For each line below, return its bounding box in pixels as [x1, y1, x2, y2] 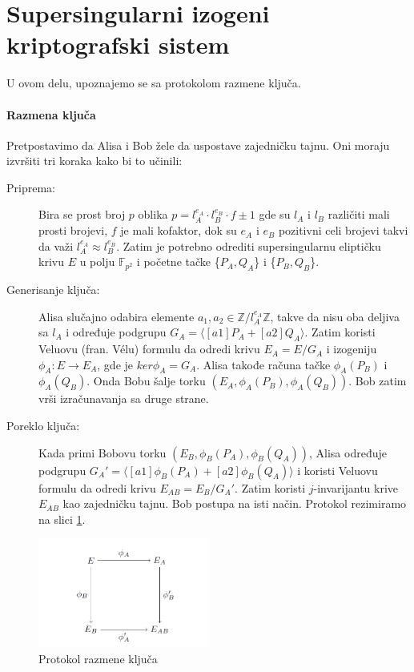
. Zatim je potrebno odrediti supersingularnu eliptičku [116, 237, 381, 254]
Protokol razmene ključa [38, 650, 158, 667]
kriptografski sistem [6, 28, 230, 61]
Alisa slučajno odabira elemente [38, 308, 195, 324]
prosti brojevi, [38, 222, 108, 239]
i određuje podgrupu [66, 324, 167, 340]
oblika [138, 206, 168, 223]
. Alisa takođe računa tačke [196, 356, 331, 372]
